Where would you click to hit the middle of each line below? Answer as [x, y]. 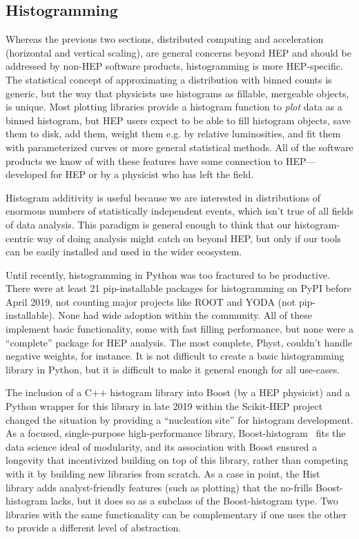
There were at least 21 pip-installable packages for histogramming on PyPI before [178, 288]
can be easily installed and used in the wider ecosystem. [124, 252]
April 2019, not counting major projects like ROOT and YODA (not [151, 301]
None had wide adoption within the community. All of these [185, 315]
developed [27, 174]
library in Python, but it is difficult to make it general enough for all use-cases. [173, 369]
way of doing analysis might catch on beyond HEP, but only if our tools [189, 238]
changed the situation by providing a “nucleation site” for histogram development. [179, 419]
